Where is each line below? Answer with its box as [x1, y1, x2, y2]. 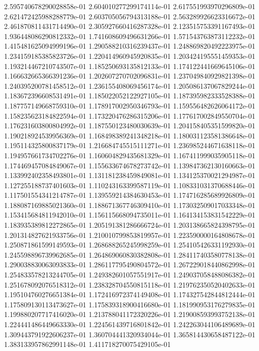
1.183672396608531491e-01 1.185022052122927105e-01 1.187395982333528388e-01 [4, 90, 255, 101]
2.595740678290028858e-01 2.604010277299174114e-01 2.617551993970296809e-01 [4, 1, 255, 11]
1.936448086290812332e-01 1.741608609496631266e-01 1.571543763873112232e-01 [4, 30, 255, 41]
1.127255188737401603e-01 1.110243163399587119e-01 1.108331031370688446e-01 [4, 180, 255, 190]
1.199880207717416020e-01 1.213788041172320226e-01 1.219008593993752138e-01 [4, 309, 255, 320]
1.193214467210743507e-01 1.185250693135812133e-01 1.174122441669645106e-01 [4, 60, 255, 71]
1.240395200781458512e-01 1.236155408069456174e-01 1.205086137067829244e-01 [4, 80, 255, 91]
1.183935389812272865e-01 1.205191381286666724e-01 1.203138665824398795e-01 [4, 220, 255, 230]
